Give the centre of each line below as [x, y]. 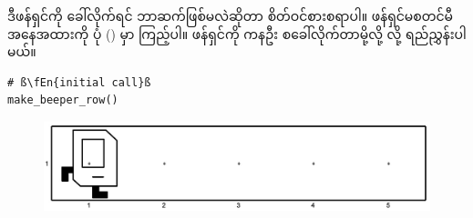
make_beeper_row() [63, 100]
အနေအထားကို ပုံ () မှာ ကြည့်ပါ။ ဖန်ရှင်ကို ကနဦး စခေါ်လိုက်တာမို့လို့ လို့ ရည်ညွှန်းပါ [237, 33]
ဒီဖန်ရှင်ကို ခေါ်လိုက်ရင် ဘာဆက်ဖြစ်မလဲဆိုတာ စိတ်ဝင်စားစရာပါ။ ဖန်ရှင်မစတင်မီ [231, 15]
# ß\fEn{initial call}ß [79, 82]
